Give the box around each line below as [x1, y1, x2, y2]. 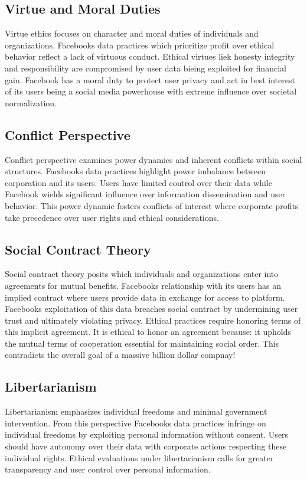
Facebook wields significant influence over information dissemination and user [5, 188, 286, 200]
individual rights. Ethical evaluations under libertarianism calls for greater [5, 451, 274, 464]
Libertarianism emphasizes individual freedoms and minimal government [5, 405, 267, 418]
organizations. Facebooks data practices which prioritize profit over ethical [5, 38, 275, 51]
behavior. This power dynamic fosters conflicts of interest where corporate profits [5, 199, 299, 211]
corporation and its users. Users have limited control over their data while [5, 176, 272, 188]
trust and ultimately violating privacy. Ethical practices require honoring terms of [5, 314, 301, 326]
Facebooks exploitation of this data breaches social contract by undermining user [5, 302, 298, 315]
